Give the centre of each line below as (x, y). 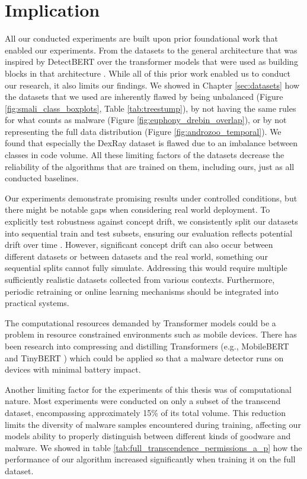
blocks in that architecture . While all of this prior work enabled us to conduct (148, 73)
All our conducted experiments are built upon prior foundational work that (141, 38)
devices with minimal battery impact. (73, 369)
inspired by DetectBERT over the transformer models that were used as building (151, 62)
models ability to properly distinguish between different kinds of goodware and (148, 436)
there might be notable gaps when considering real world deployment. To (137, 209)
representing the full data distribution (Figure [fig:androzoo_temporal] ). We (143, 131)
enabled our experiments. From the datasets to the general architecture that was (151, 50)
